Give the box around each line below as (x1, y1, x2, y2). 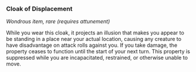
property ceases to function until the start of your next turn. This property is (6, 48, 190, 55)
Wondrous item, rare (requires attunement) (6, 18, 110, 25)
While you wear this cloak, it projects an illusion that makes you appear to (6, 29, 184, 36)
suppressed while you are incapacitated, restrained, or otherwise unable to (6, 54, 188, 61)
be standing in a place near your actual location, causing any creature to (6, 36, 181, 43)
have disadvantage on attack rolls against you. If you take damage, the (6, 42, 178, 49)
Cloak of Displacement (6, 5, 72, 13)
